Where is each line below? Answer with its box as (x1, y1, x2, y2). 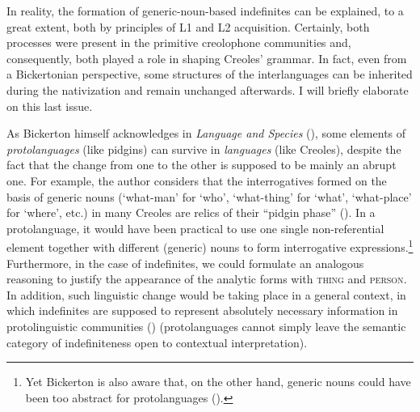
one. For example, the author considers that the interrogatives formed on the (6, 172, 387, 189)
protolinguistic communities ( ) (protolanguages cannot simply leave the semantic (6, 317, 406, 334)
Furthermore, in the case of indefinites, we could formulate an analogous (6, 254, 364, 271)
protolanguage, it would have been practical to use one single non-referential (6, 219, 384, 236)
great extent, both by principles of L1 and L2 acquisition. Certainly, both (6, 18, 370, 35)
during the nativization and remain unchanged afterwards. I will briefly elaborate (6, 81, 409, 98)
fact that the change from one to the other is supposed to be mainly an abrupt (6, 156, 397, 173)
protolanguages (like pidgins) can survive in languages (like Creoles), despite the (6, 140, 401, 157)
